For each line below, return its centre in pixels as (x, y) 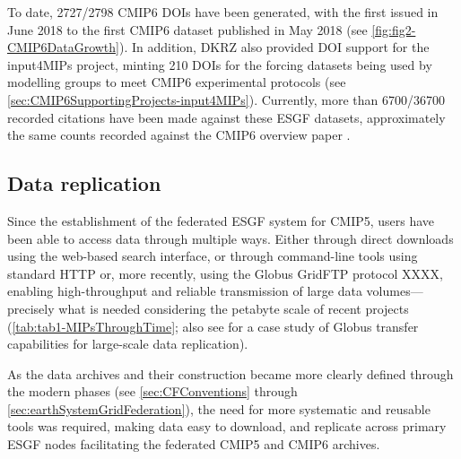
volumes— (395, 291)
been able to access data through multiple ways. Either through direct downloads (230, 238)
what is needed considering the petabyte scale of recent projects (234, 308)
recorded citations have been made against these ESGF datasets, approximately (226, 117)
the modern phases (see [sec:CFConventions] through (152, 391)
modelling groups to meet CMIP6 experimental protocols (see (177, 82)
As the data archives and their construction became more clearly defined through (230, 373)
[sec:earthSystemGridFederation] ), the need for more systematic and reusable (219, 408)
